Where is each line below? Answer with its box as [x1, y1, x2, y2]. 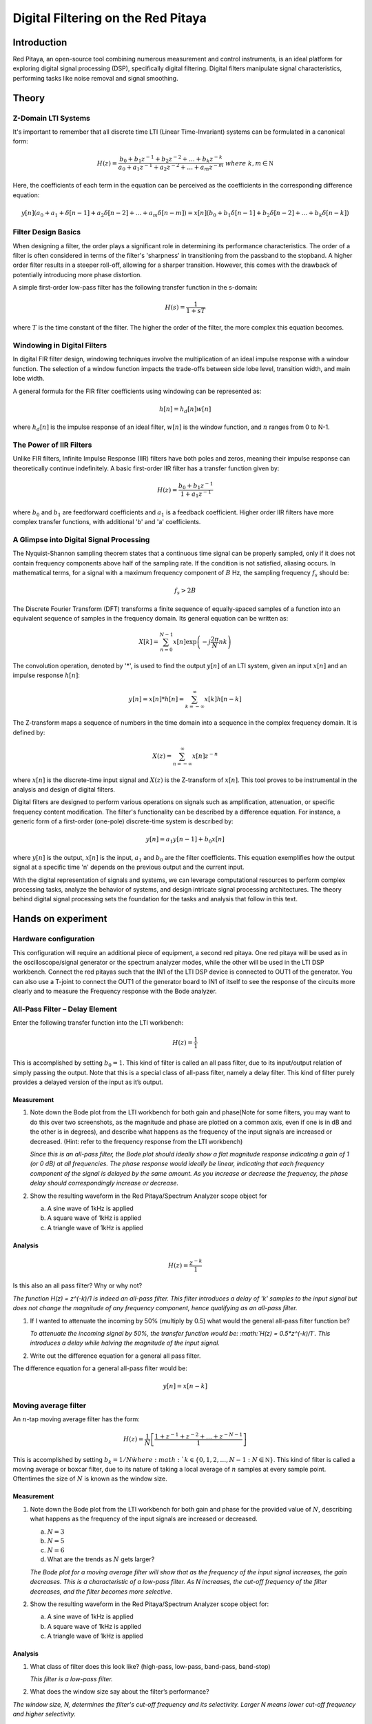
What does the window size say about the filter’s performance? [30, 1687, 209, 1696]
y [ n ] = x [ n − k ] [163, 1383, 208, 1390]
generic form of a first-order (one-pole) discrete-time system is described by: [12, 817, 234, 825]
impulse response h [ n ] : [12, 671, 81, 679]
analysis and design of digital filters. [12, 785, 116, 793]
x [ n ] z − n [192, 751, 218, 760]
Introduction [12, 37, 68, 48]
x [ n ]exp [173, 638, 197, 646]
